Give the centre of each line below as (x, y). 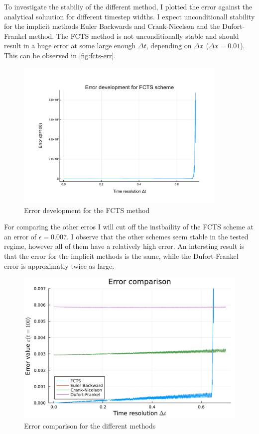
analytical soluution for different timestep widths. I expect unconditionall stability (129, 16)
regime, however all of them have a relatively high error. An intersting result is (124, 246)
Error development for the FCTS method (87, 210)
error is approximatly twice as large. (59, 266)
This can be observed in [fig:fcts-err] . (60, 55)
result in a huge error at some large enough (70, 46)
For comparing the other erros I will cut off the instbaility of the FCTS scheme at (129, 227)
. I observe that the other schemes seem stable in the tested (157, 236)
